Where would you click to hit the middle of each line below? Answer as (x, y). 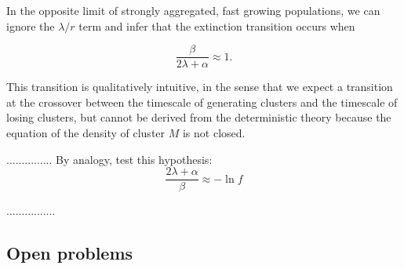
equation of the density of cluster (86, 133)
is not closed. (214, 133)
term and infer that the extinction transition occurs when (217, 25)
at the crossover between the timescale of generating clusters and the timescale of (202, 102)
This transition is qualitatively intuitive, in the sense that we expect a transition (200, 87)
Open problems (70, 253)
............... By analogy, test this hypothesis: (109, 159)
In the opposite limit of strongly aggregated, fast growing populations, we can (193, 10)
